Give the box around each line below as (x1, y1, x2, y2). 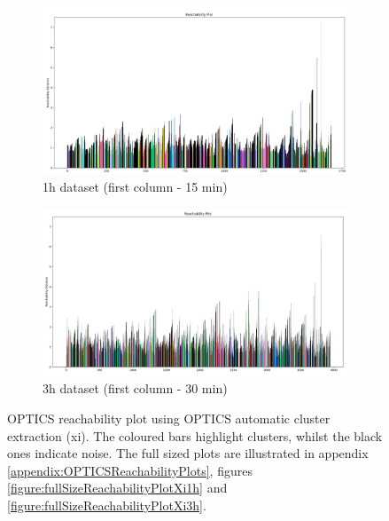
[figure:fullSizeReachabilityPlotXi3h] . (7, 495, 206, 514)
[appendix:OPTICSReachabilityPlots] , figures (7, 461, 253, 479)
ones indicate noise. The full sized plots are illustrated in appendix (7, 444, 369, 462)
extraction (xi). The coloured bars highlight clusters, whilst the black (7, 426, 383, 445)
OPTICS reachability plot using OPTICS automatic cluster (7, 408, 331, 427)
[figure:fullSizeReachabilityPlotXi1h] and (7, 478, 228, 497)
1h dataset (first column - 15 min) (43, 178, 228, 196)
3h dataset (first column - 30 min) (43, 379, 228, 398)
